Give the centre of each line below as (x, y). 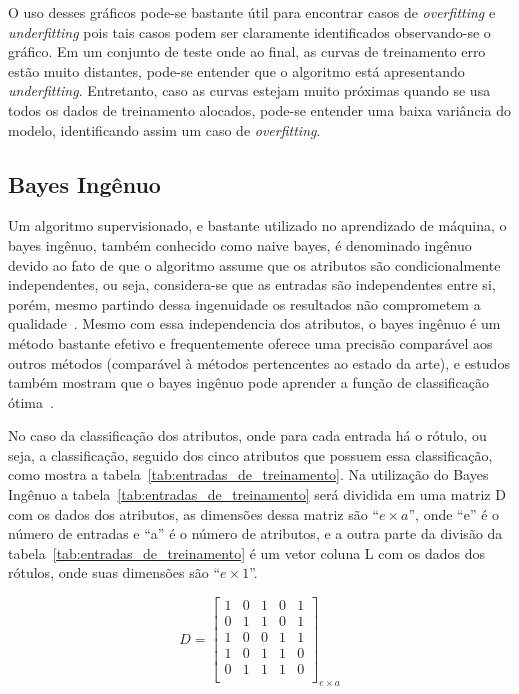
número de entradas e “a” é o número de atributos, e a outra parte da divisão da (255, 533)
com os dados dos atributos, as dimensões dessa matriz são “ (193, 513)
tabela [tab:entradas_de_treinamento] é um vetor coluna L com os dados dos (247, 552)
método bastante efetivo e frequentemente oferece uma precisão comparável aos (250, 342)
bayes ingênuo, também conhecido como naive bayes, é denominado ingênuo (240, 244)
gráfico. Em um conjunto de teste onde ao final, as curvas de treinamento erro (247, 51)
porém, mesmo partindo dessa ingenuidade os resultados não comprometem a (244, 303)
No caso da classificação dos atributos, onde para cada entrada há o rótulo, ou (247, 435)
